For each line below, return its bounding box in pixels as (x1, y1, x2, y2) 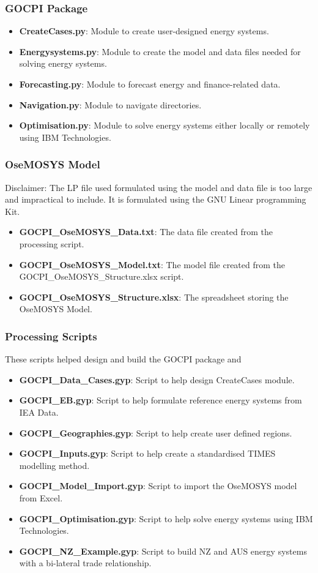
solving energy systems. (19, 57, 107, 70)
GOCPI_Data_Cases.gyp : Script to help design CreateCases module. (19, 373, 295, 386)
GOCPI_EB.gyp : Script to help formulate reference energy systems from (19, 394, 302, 406)
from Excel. (19, 491, 63, 504)
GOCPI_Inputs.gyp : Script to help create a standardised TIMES (19, 447, 276, 460)
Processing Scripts (5, 328, 97, 343)
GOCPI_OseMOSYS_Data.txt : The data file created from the (19, 225, 273, 238)
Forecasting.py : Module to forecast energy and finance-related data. (19, 78, 281, 90)
